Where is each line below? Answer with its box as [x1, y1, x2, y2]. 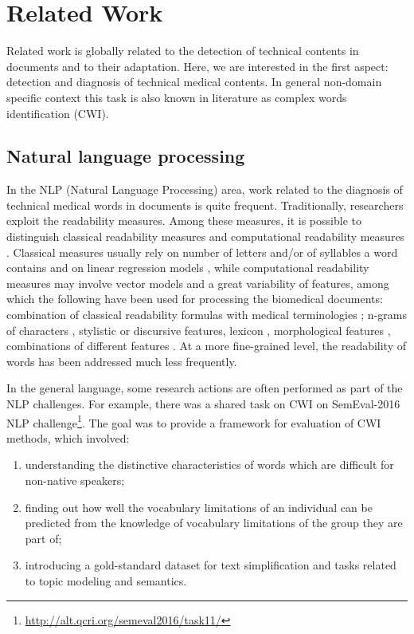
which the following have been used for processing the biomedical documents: [6, 290, 383, 307]
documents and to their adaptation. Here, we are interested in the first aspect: [6, 57, 389, 74]
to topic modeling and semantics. [25, 573, 187, 589]
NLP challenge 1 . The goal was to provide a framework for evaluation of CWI [6, 412, 381, 431]
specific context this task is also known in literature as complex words [6, 89, 347, 105]
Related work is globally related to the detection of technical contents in [6, 42, 359, 59]
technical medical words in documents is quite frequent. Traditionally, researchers [6, 196, 404, 213]
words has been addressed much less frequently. [6, 352, 237, 369]
